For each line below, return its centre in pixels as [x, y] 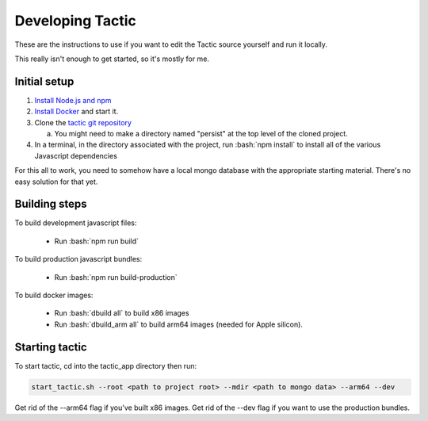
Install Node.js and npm [73, 100]
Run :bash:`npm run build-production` [116, 277]
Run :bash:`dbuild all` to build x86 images [122, 313]
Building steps [51, 204]
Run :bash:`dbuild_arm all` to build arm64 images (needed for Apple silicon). [178, 324]
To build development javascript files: [76, 223]
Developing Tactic [75, 21]
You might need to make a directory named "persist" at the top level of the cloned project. [201, 134]
